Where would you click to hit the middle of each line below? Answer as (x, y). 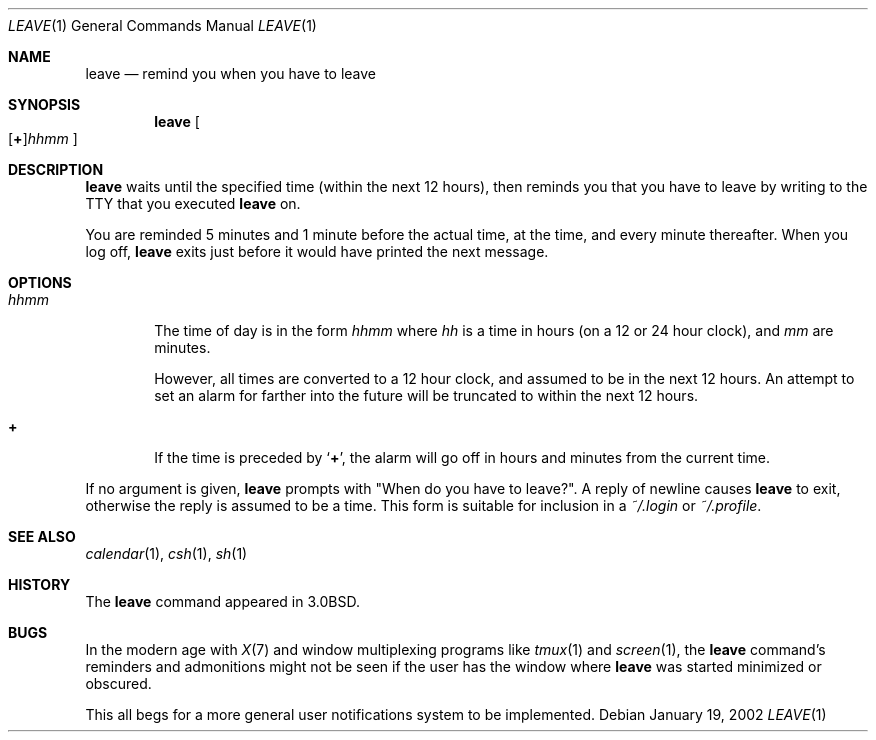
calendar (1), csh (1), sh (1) (166, 553)
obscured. (118, 683)
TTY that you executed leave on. (193, 203)
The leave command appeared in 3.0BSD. (222, 601)
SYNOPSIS (44, 104)
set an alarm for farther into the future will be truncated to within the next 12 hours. (426, 395)
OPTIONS (40, 282)
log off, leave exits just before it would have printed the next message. (317, 251)
